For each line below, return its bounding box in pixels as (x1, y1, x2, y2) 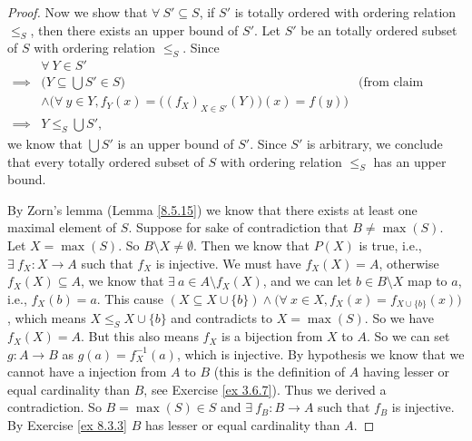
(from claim (359, 76, 424, 90)
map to (408, 271, 447, 290)
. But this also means (81, 327, 199, 346)
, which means (7, 309, 86, 328)
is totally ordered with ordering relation (234, 3, 457, 21)
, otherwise (379, 253, 439, 272)
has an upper (373, 152, 447, 171)
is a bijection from (221, 327, 323, 346)
